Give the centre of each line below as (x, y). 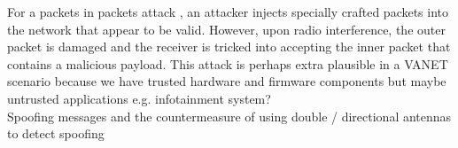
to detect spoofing (56, 133)
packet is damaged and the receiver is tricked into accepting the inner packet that (229, 47)
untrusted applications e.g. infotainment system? (139, 98)
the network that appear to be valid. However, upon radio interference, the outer (226, 29)
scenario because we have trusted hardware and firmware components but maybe (227, 81)
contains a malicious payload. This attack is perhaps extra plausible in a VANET (228, 63)
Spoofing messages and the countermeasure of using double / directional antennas (229, 116)
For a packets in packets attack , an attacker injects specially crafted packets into (228, 12)
